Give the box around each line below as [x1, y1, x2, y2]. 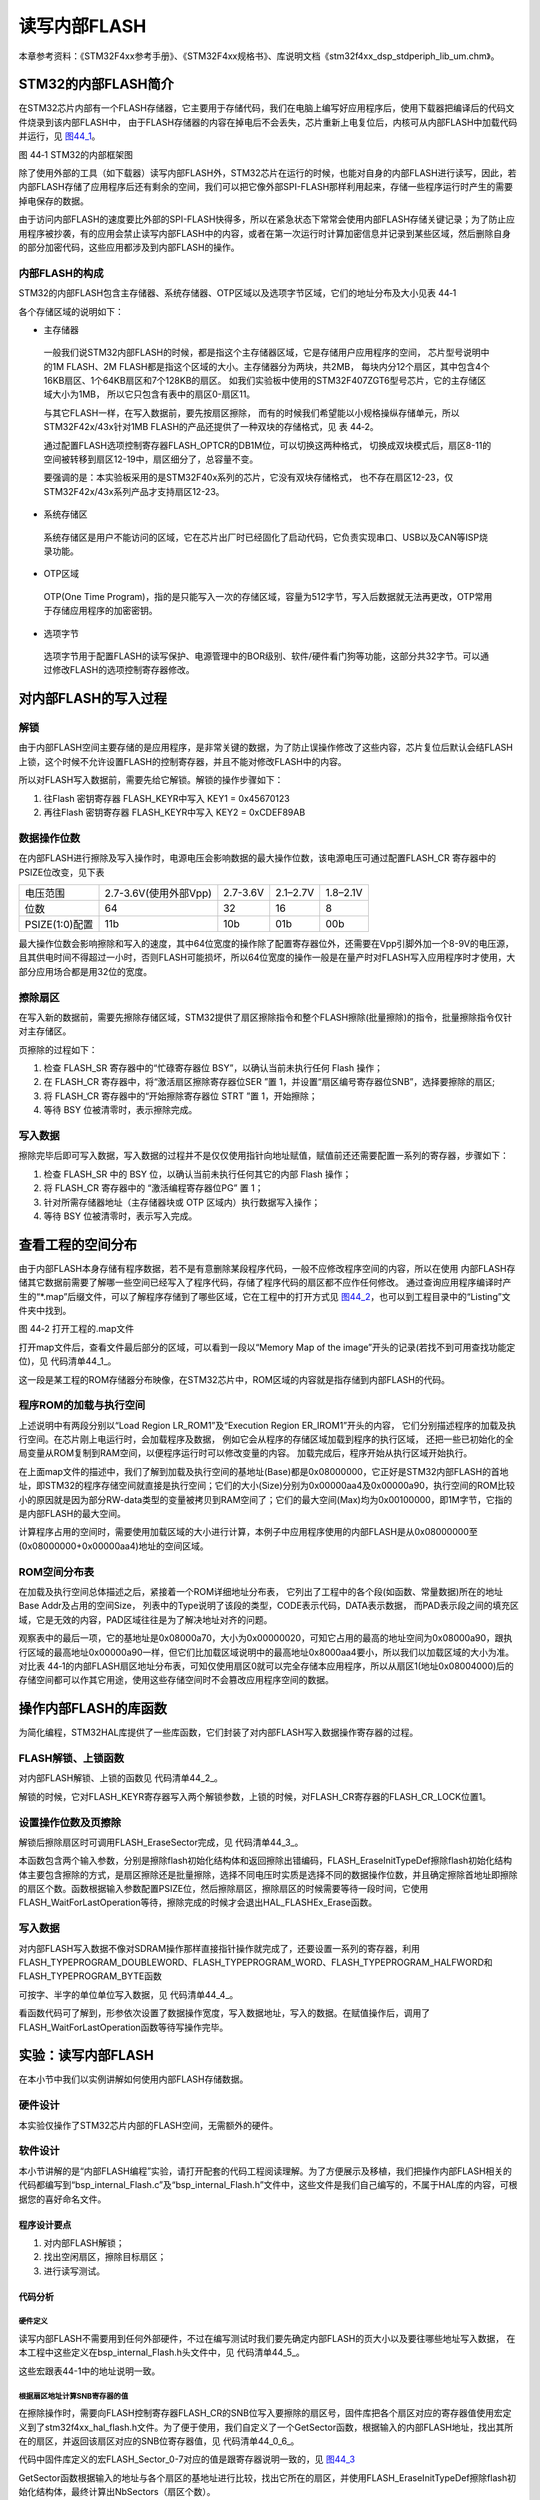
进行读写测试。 [43, 2265, 105, 2277]
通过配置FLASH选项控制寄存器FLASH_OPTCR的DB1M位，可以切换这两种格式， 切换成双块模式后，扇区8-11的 [43, 439, 492, 451]
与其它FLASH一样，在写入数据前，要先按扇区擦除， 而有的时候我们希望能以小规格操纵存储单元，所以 [43, 406, 460, 419]
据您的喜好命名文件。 [18, 2193, 107, 2205]
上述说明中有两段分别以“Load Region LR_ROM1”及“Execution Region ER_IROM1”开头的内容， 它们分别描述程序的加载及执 [18, 1419, 517, 1431]
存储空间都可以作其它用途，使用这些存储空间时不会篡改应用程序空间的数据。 [18, 1674, 334, 1686]
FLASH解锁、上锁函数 [18, 1751, 125, 1765]
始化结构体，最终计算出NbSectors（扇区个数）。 [18, 2486, 216, 2498]
